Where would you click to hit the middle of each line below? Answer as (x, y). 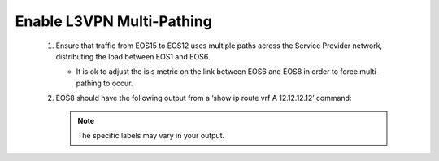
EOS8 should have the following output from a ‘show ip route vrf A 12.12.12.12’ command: (204, 98)
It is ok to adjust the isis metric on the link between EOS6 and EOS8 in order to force (217, 72)
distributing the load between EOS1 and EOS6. (133, 56)
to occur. (118, 83)
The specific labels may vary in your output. (151, 135)
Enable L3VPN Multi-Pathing (114, 21)
